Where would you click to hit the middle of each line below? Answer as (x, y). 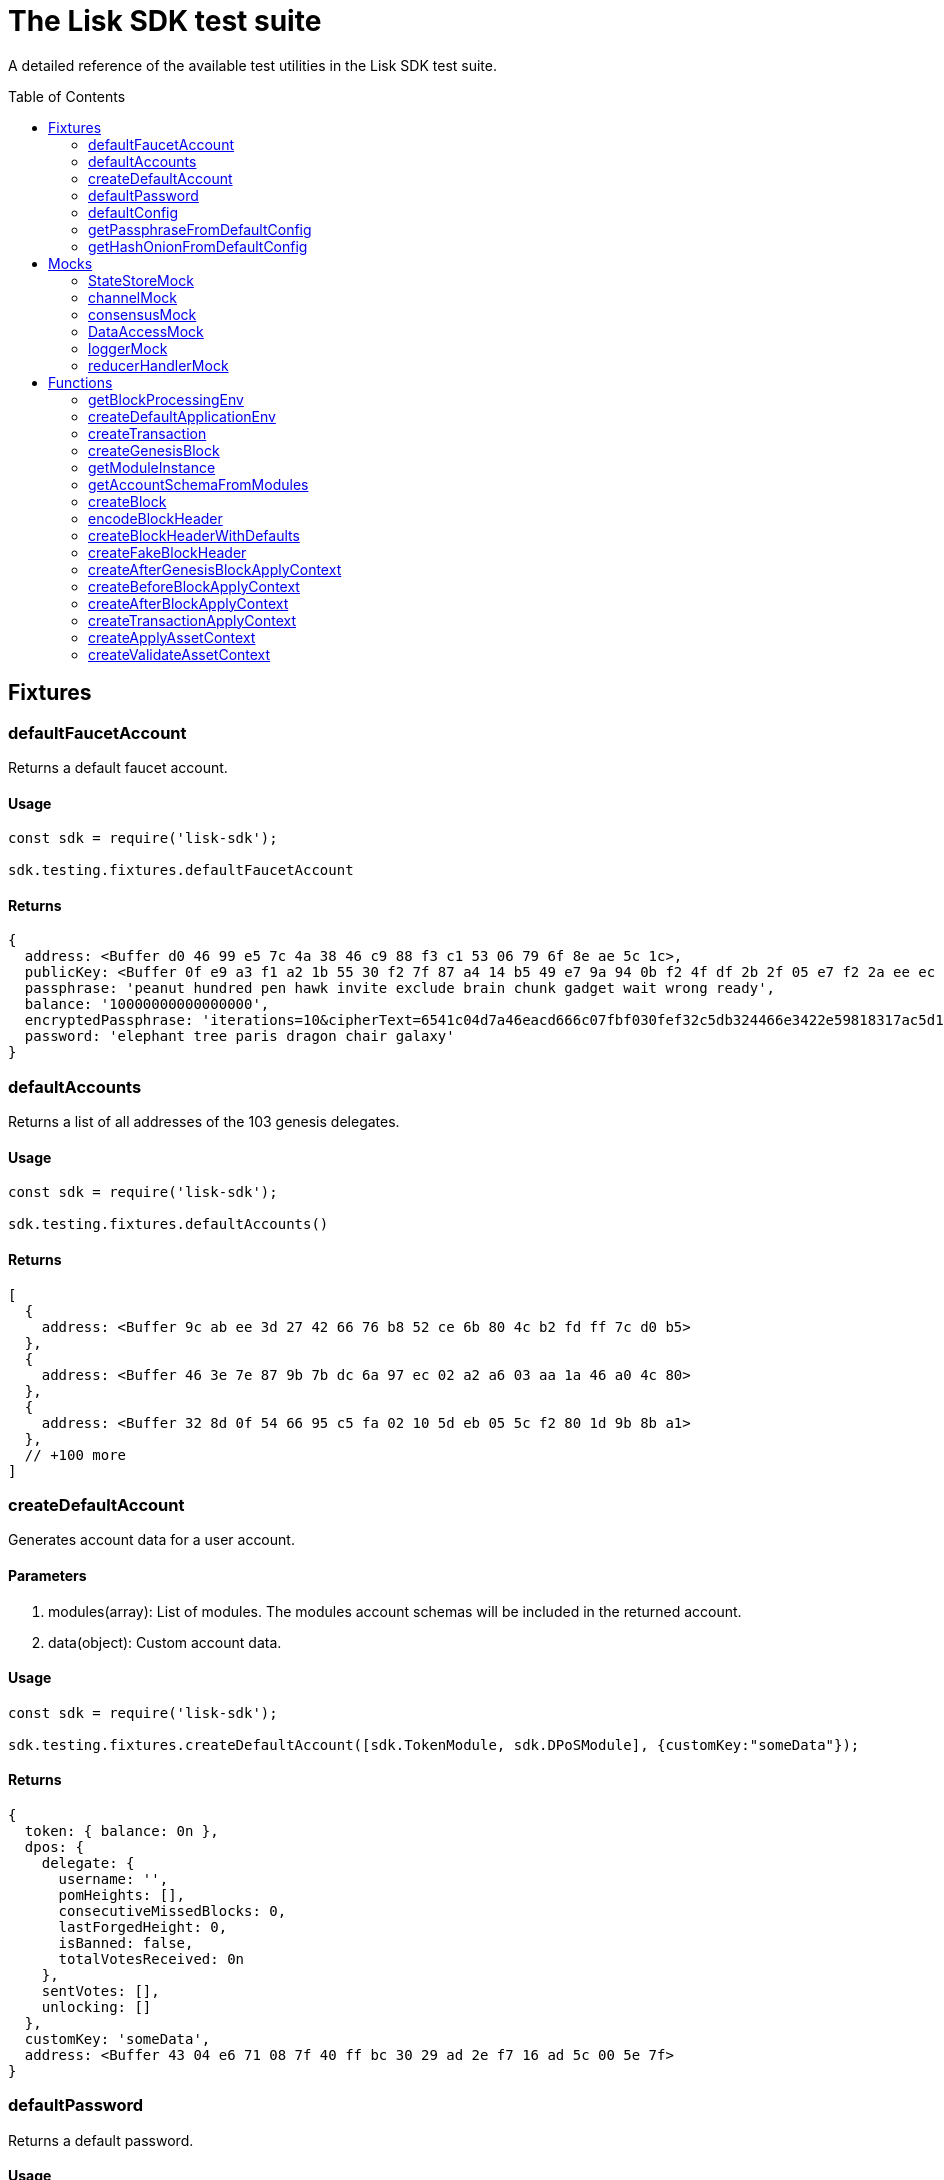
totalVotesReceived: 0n (151, 1959)
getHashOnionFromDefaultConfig (198, 246)
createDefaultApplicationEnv (182, 416)
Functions (80, 382)
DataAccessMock (146, 331)
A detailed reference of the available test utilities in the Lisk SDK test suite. (253, 65)
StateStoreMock (141, 280)
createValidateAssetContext (179, 654)
